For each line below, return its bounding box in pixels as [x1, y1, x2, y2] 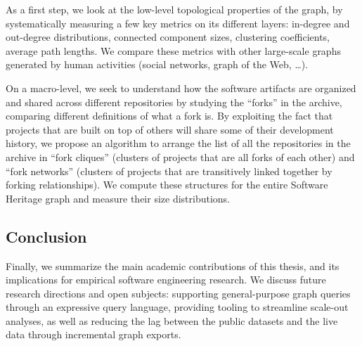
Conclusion [6, 225, 87, 247]
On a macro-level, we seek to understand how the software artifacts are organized [6, 80, 356, 95]
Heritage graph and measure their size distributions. [6, 191, 231, 205]
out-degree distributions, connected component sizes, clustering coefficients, [6, 30, 330, 44]
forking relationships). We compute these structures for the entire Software [6, 177, 328, 192]
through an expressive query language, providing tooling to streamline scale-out [6, 300, 349, 314]
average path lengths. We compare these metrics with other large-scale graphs [6, 43, 341, 58]
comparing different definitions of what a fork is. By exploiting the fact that [6, 108, 333, 123]
